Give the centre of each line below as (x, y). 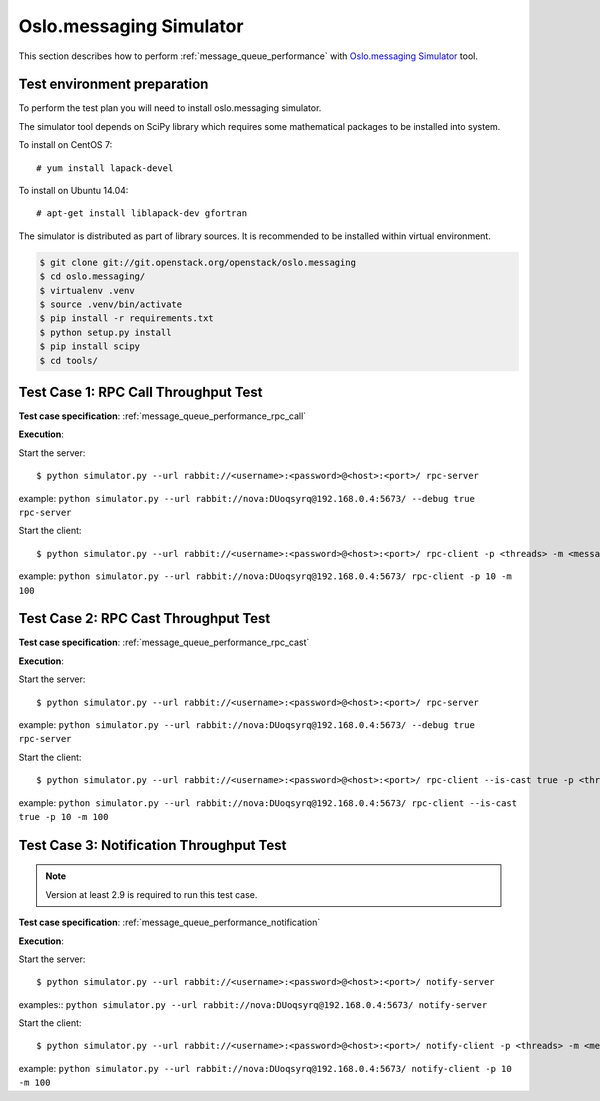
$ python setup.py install (105, 332)
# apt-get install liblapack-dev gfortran (142, 213)
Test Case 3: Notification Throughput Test (152, 845)
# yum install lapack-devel (105, 168)
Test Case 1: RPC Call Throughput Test (141, 391)
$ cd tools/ (69, 360)
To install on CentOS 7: (65, 145)
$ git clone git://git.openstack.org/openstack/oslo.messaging (198, 262)
